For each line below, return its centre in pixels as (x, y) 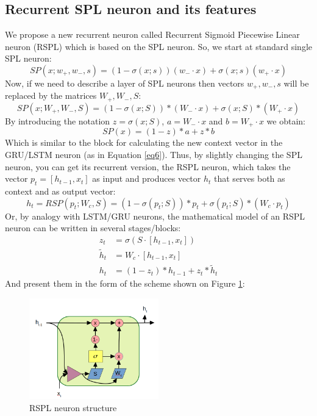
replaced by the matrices (51, 95)
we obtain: (286, 120)
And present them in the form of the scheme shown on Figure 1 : (125, 283)
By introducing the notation (58, 120)
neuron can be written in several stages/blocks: (93, 228)
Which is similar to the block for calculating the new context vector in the (144, 142)
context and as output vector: (60, 191)
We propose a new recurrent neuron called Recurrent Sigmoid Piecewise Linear (152, 34)
